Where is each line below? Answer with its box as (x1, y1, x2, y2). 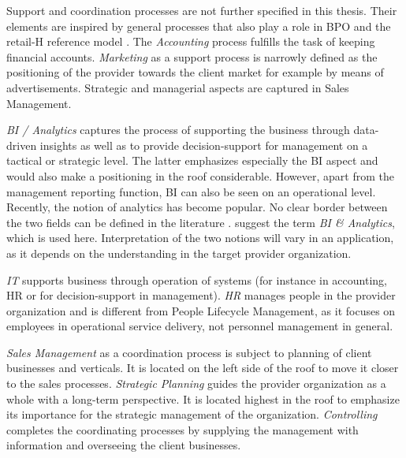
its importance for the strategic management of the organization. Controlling (6, 406, 378, 423)
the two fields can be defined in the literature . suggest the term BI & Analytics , (6, 214, 395, 230)
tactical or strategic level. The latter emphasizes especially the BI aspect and (6, 152, 378, 169)
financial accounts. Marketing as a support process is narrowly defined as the (6, 48, 378, 65)
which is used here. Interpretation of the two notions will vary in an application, (6, 229, 394, 246)
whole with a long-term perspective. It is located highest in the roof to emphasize (6, 390, 400, 407)
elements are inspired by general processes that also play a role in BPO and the (6, 17, 391, 34)
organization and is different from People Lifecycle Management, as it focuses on (6, 302, 396, 318)
